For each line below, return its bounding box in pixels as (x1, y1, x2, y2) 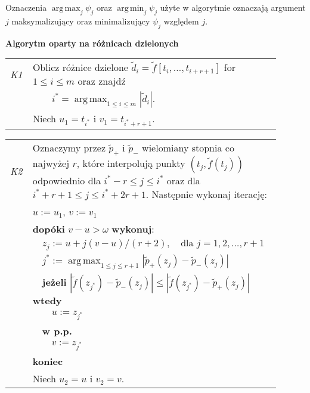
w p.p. (42, 323, 72, 338)
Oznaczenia (5, 1, 47, 13)
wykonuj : (111, 222, 154, 236)
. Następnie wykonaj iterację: (145, 187, 267, 202)
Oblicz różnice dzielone (32, 60, 128, 75)
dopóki (32, 222, 65, 236)
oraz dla (166, 174, 200, 188)
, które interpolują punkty (76, 156, 185, 171)
